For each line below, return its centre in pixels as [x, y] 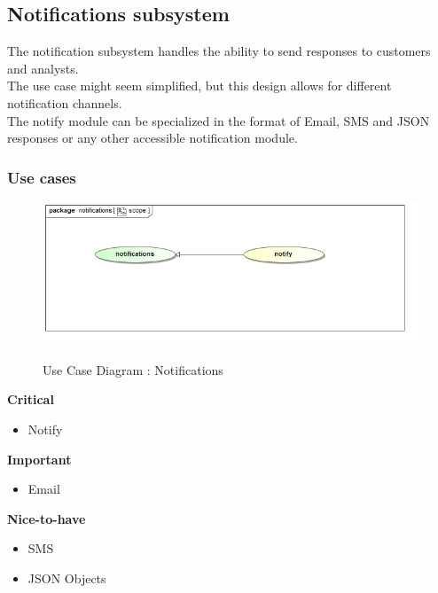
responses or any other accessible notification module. [153, 138]
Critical [31, 399]
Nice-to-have [47, 518]
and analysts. [43, 68]
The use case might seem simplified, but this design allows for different [199, 86]
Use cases [42, 177]
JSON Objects [67, 577]
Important [39, 459]
